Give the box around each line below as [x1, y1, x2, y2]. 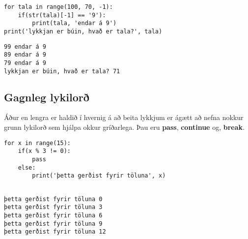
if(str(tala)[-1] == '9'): [18, 11, 106, 19]
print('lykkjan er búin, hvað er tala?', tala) [4, 28, 163, 35]
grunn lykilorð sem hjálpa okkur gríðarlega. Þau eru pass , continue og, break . [4, 122, 245, 132]
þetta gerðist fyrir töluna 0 [4, 195, 103, 203]
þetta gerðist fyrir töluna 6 [4, 211, 103, 219]
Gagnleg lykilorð [4, 89, 89, 104]
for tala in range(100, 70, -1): [4, 3, 113, 10]
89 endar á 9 [4, 51, 46, 59]
